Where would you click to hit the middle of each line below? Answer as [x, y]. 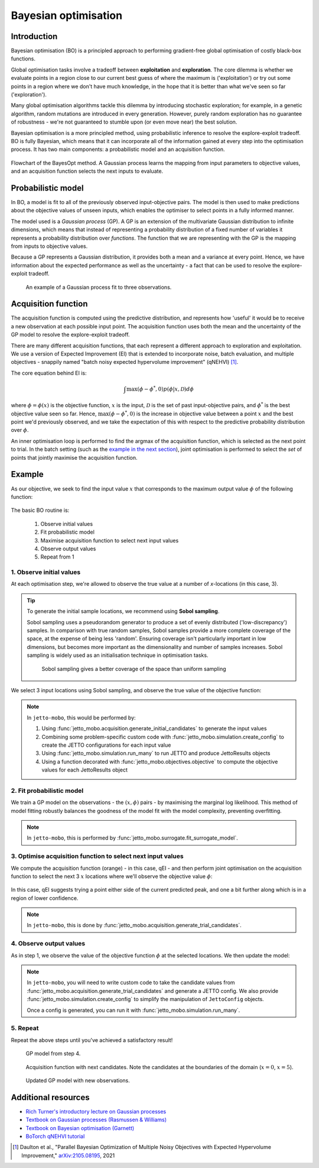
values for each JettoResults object [85, 770]
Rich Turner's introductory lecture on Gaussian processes [96, 1111]
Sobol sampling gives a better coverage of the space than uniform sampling [134, 669]
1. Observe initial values [46, 572]
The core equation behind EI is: [49, 373]
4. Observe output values [48, 944]
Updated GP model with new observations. [78, 1080]
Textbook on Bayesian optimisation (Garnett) [80, 1128]
